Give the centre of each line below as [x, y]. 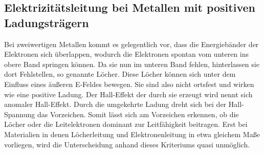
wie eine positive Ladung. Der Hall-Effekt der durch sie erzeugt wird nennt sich [128, 94]
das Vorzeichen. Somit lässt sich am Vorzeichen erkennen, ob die [138, 114]
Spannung [20, 114]
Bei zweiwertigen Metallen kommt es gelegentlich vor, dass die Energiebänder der [131, 44]
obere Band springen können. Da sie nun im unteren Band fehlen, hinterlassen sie [132, 64]
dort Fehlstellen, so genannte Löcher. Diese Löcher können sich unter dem [120, 74]
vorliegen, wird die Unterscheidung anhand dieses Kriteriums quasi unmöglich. [127, 144]
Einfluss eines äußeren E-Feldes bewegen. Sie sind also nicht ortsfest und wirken [129, 84]
